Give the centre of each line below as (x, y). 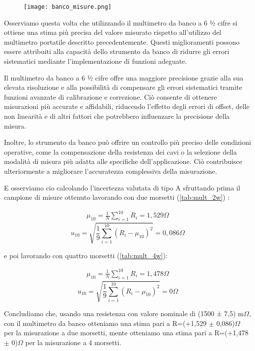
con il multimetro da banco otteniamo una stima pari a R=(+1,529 (105, 323)
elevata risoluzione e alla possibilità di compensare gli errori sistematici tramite (123, 87)
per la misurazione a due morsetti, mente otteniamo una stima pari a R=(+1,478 (126, 333)
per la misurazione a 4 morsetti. (73, 342)
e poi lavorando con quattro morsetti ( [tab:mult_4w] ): (86, 255)
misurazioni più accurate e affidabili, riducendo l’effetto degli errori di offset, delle (127, 106)
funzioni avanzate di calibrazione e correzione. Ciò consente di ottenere (111, 96)
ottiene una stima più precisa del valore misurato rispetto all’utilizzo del (113, 32)
